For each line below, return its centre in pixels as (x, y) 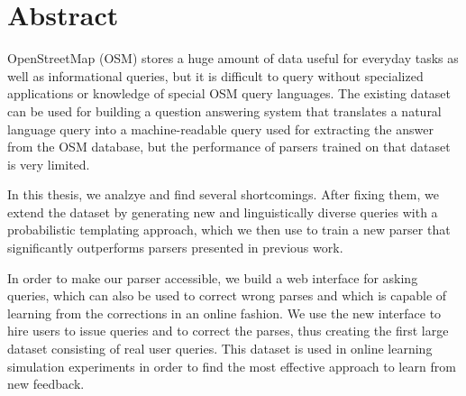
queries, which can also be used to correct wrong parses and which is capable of (227, 295)
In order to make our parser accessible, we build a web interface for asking (213, 277)
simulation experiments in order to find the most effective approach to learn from (232, 366)
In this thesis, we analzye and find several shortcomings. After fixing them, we (223, 194)
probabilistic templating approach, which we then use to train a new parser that (229, 230)
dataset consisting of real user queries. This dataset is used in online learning (220, 349)
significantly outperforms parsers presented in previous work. (175, 248)
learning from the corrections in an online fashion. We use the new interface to (224, 313)
